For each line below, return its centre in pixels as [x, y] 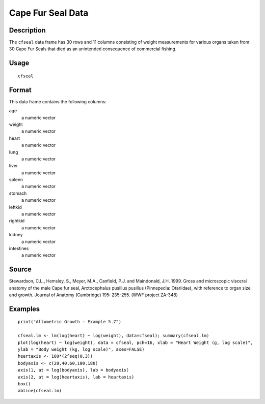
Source [20, 269]
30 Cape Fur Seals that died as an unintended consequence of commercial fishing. [93, 49]
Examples [25, 309]
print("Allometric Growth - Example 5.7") [70, 322]
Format [20, 90]
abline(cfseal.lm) [40, 391]
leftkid [15, 207]
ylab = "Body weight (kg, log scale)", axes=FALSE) [81, 350]
